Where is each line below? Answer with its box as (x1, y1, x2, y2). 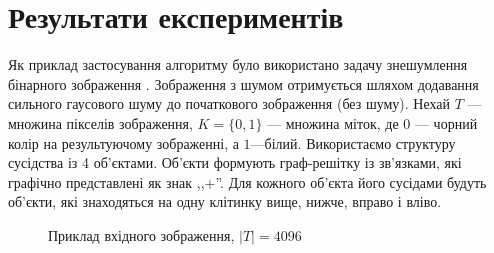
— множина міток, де (267, 112, 399, 133)
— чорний (414, 112, 478, 133)
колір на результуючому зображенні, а (8, 132, 239, 153)
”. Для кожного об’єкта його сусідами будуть (215, 171, 487, 192)
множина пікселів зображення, (8, 112, 193, 133)
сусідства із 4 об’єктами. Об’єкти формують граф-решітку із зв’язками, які (8, 152, 462, 173)
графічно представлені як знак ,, (8, 171, 205, 192)
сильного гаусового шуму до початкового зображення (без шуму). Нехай (8, 93, 451, 114)
